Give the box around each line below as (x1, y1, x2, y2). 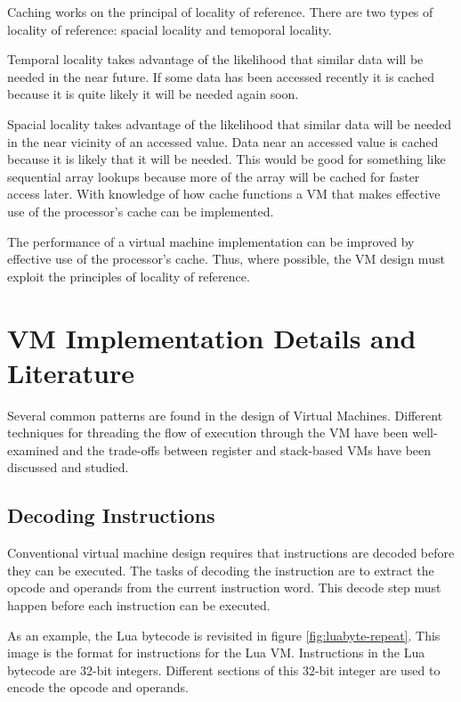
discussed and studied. (7, 458, 129, 477)
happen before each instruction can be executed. (7, 595, 271, 614)
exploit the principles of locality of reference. (7, 266, 250, 285)
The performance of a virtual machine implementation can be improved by (7, 232, 415, 250)
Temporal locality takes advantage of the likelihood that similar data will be (7, 50, 424, 69)
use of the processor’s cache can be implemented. (7, 201, 274, 220)
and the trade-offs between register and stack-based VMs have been (62, 440, 432, 459)
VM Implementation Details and (7, 319, 417, 355)
